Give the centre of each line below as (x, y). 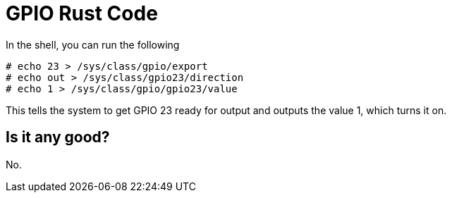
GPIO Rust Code (82, 13)
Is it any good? (58, 137)
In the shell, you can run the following (93, 44)
